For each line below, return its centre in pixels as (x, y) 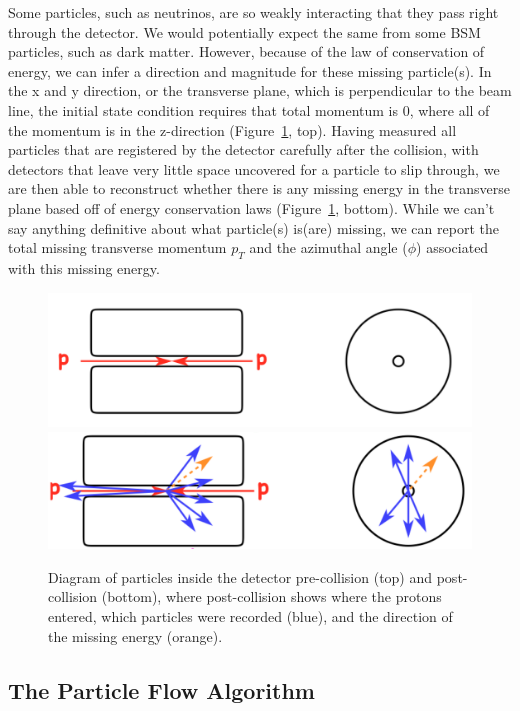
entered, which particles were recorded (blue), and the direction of (250, 616)
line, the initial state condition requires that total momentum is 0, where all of (249, 109)
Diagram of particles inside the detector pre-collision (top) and (240, 576)
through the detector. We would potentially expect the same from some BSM (244, 31)
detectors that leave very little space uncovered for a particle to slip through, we (254, 168)
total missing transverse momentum (117, 247)
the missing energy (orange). (135, 635)
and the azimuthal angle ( (328, 247)
